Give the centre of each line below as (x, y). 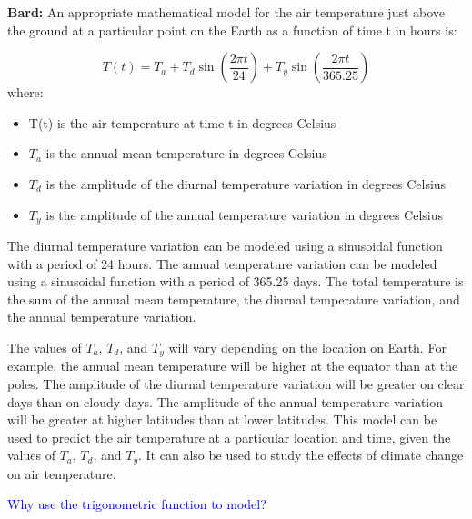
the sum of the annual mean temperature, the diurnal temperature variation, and (234, 299)
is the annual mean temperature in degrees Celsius (186, 153)
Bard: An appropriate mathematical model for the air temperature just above (226, 12)
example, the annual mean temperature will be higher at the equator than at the (233, 366)
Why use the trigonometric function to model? (137, 504)
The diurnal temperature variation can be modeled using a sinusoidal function (225, 246)
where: (25, 92)
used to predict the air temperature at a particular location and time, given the (229, 437)
